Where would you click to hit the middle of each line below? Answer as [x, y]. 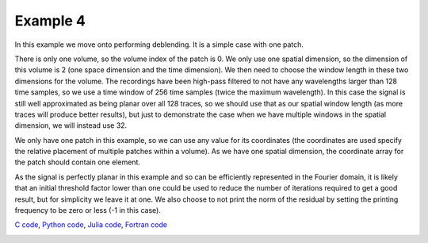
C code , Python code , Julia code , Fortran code [91, 225]
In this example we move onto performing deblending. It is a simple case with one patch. [159, 44]
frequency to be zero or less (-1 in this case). [88, 210]
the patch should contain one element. [77, 162]
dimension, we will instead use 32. [71, 125]
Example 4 [50, 21]
